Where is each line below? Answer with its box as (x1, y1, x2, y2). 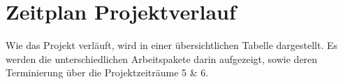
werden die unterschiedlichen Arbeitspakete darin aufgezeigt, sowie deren (6, 51, 318, 66)
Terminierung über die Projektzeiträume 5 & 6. (6, 65, 209, 80)
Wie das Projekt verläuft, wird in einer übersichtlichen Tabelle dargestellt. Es (6, 38, 338, 52)
